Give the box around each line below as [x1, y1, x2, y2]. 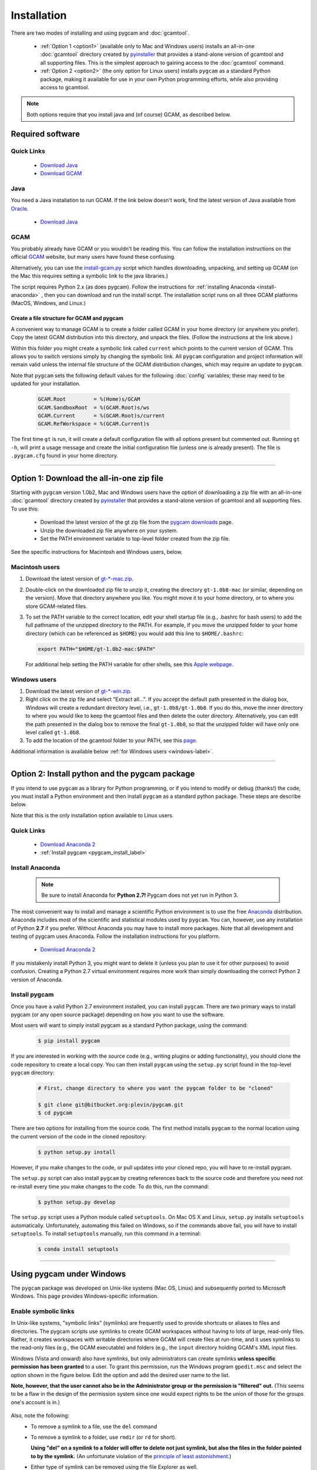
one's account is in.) [11, 1398, 60, 1405]
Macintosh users [11, 563, 60, 572]
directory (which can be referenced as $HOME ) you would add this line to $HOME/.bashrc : [25, 630, 244, 637]
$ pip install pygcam [38, 1038, 100, 1044]
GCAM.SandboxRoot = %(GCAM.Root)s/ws [38, 404, 150, 411]
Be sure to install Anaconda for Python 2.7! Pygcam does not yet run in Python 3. [41, 891, 238, 899]
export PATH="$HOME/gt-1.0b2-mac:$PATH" [38, 646, 156, 652]
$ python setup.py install [38, 1148, 116, 1155]
